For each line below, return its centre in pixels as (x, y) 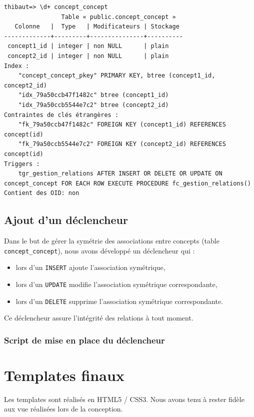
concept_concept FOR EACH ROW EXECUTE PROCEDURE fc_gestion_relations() (127, 183)
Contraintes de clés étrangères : (61, 115)
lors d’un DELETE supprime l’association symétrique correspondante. (119, 301)
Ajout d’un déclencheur (66, 220)
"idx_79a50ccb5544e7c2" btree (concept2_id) (93, 105)
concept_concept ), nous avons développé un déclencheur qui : (99, 250)
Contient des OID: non (42, 193)
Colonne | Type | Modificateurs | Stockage (97, 27)
